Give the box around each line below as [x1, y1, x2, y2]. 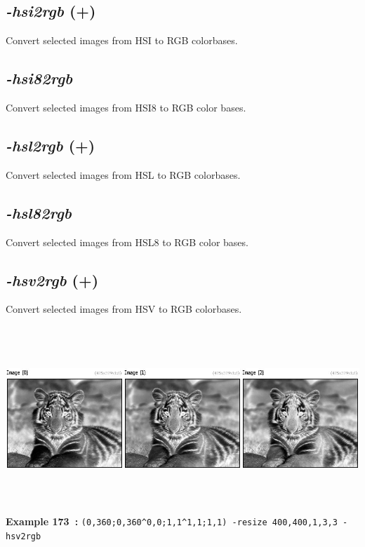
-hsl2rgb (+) [6, 134, 95, 156]
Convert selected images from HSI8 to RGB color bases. [6, 100, 246, 114]
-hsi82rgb [6, 67, 73, 89]
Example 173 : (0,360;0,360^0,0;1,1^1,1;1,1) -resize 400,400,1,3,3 [6, 514, 338, 529]
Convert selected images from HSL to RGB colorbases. [6, 167, 241, 182]
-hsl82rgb [6, 201, 72, 223]
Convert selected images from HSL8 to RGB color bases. [6, 234, 248, 249]
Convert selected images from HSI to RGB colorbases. [6, 33, 238, 48]
